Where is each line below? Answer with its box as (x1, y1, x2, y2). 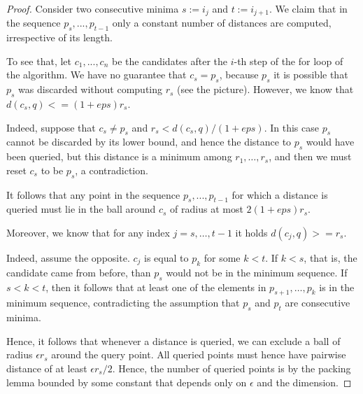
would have (306, 134, 355, 149)
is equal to (144, 251, 189, 265)
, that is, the (304, 251, 357, 265)
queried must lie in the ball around (6, 202, 156, 216)
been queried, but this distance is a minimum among (6, 149, 232, 164)
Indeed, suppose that (6, 120, 96, 134)
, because (219, 67, 259, 82)
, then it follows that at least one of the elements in (45, 279, 266, 294)
